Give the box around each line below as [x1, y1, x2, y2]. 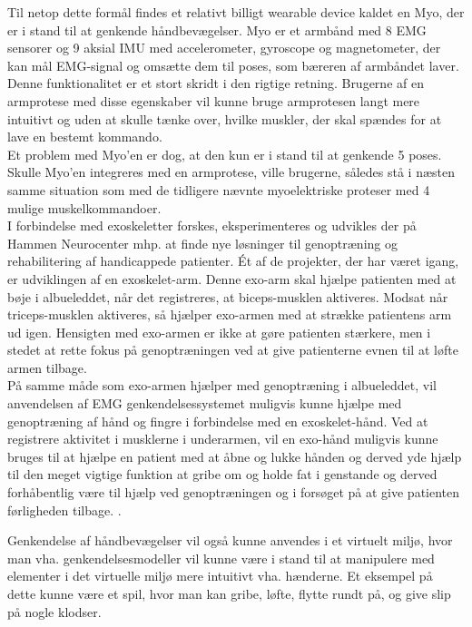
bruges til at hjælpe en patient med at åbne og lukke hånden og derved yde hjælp [7, 446, 462, 465]
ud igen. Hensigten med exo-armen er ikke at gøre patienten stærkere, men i [7, 322, 431, 341]
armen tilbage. [7, 358, 87, 377]
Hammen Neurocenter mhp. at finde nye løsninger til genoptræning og [7, 233, 398, 252]
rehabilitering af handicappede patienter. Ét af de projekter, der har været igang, [7, 251, 459, 270]
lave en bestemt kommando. [7, 127, 162, 146]
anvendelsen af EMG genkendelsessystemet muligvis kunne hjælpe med [7, 394, 402, 413]
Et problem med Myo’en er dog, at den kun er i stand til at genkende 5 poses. [7, 144, 442, 163]
